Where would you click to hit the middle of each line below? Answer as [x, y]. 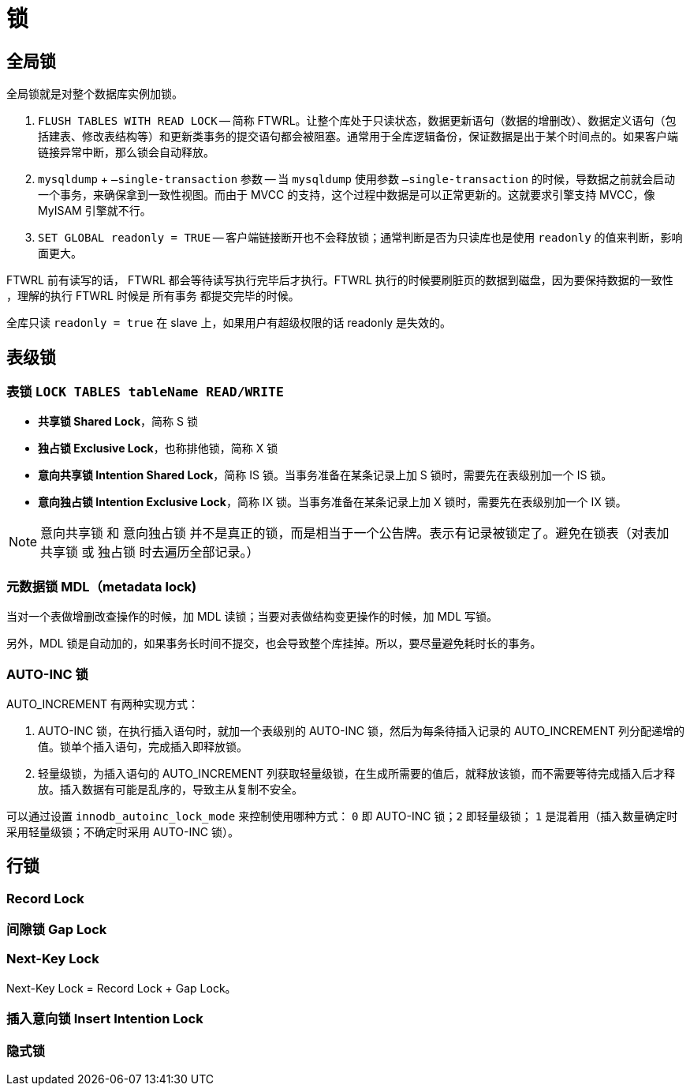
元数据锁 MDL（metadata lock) [102, 586]
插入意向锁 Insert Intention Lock [105, 1019]
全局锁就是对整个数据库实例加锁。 [95, 94]
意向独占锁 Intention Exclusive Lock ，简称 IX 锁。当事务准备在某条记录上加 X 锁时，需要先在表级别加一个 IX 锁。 [332, 502]
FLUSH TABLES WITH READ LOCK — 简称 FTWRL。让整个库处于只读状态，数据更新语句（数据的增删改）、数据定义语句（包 [357, 121]
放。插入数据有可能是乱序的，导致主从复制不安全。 [170, 789]
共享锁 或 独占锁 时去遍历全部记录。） [150, 552]
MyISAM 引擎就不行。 [95, 211]
